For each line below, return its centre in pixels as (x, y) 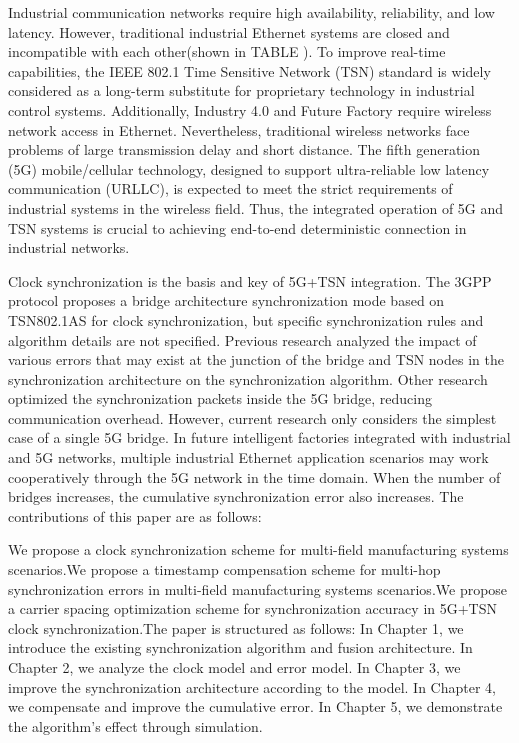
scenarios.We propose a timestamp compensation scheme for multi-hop (224, 569)
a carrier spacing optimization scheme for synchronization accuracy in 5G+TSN (253, 608)
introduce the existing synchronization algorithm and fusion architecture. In (240, 647)
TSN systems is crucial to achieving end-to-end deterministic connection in (237, 227)
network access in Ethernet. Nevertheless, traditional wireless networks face (239, 129)
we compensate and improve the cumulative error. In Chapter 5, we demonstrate (255, 706)
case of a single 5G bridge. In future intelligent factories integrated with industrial (259, 437)
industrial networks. (69, 247)
